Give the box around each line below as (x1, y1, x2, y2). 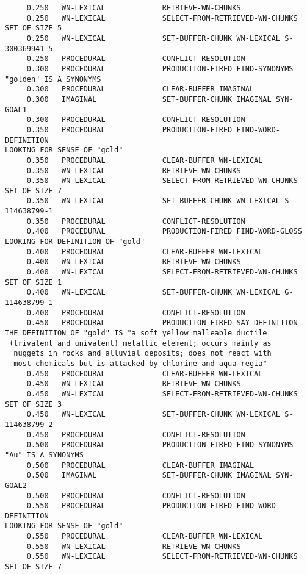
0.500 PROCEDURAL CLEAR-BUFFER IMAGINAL (26, 461, 255, 470)
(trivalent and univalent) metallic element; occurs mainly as (9, 339, 272, 348)
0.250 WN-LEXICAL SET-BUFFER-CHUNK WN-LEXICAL (26, 34, 281, 43)
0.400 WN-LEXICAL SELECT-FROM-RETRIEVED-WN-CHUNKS (26, 268, 298, 277)
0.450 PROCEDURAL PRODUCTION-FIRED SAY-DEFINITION (26, 318, 298, 328)
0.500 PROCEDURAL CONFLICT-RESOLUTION (26, 491, 245, 500)
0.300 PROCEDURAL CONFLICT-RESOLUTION (26, 115, 245, 124)
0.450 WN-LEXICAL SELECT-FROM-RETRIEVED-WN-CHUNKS (26, 389, 298, 398)
